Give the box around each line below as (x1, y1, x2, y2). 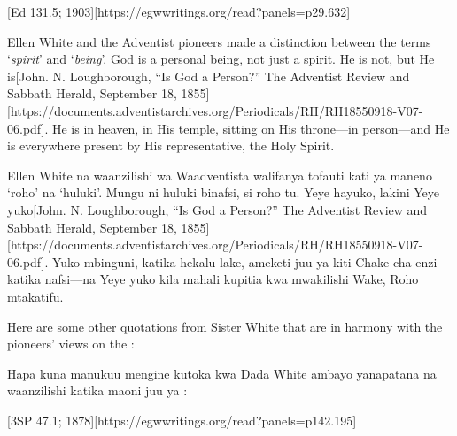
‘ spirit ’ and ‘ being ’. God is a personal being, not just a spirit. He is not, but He (7, 50, 435, 68)
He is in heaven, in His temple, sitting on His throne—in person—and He (51, 119, 450, 137)
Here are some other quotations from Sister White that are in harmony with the (7, 317, 443, 335)
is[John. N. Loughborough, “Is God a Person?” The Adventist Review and (7, 66, 410, 85)
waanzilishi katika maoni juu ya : (7, 381, 188, 400)
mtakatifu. (7, 287, 64, 305)
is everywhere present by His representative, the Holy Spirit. (7, 136, 335, 155)
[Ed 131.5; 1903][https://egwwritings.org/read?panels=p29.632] (7, 3, 351, 20)
